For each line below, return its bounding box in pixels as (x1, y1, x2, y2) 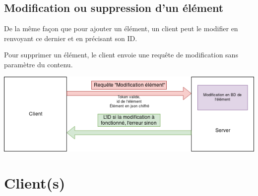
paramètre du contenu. (4, 59, 73, 69)
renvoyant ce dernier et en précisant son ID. (4, 33, 137, 43)
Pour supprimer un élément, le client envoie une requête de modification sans (4, 49, 238, 60)
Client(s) (4, 173, 65, 193)
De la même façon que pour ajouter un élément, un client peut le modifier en (4, 23, 238, 34)
